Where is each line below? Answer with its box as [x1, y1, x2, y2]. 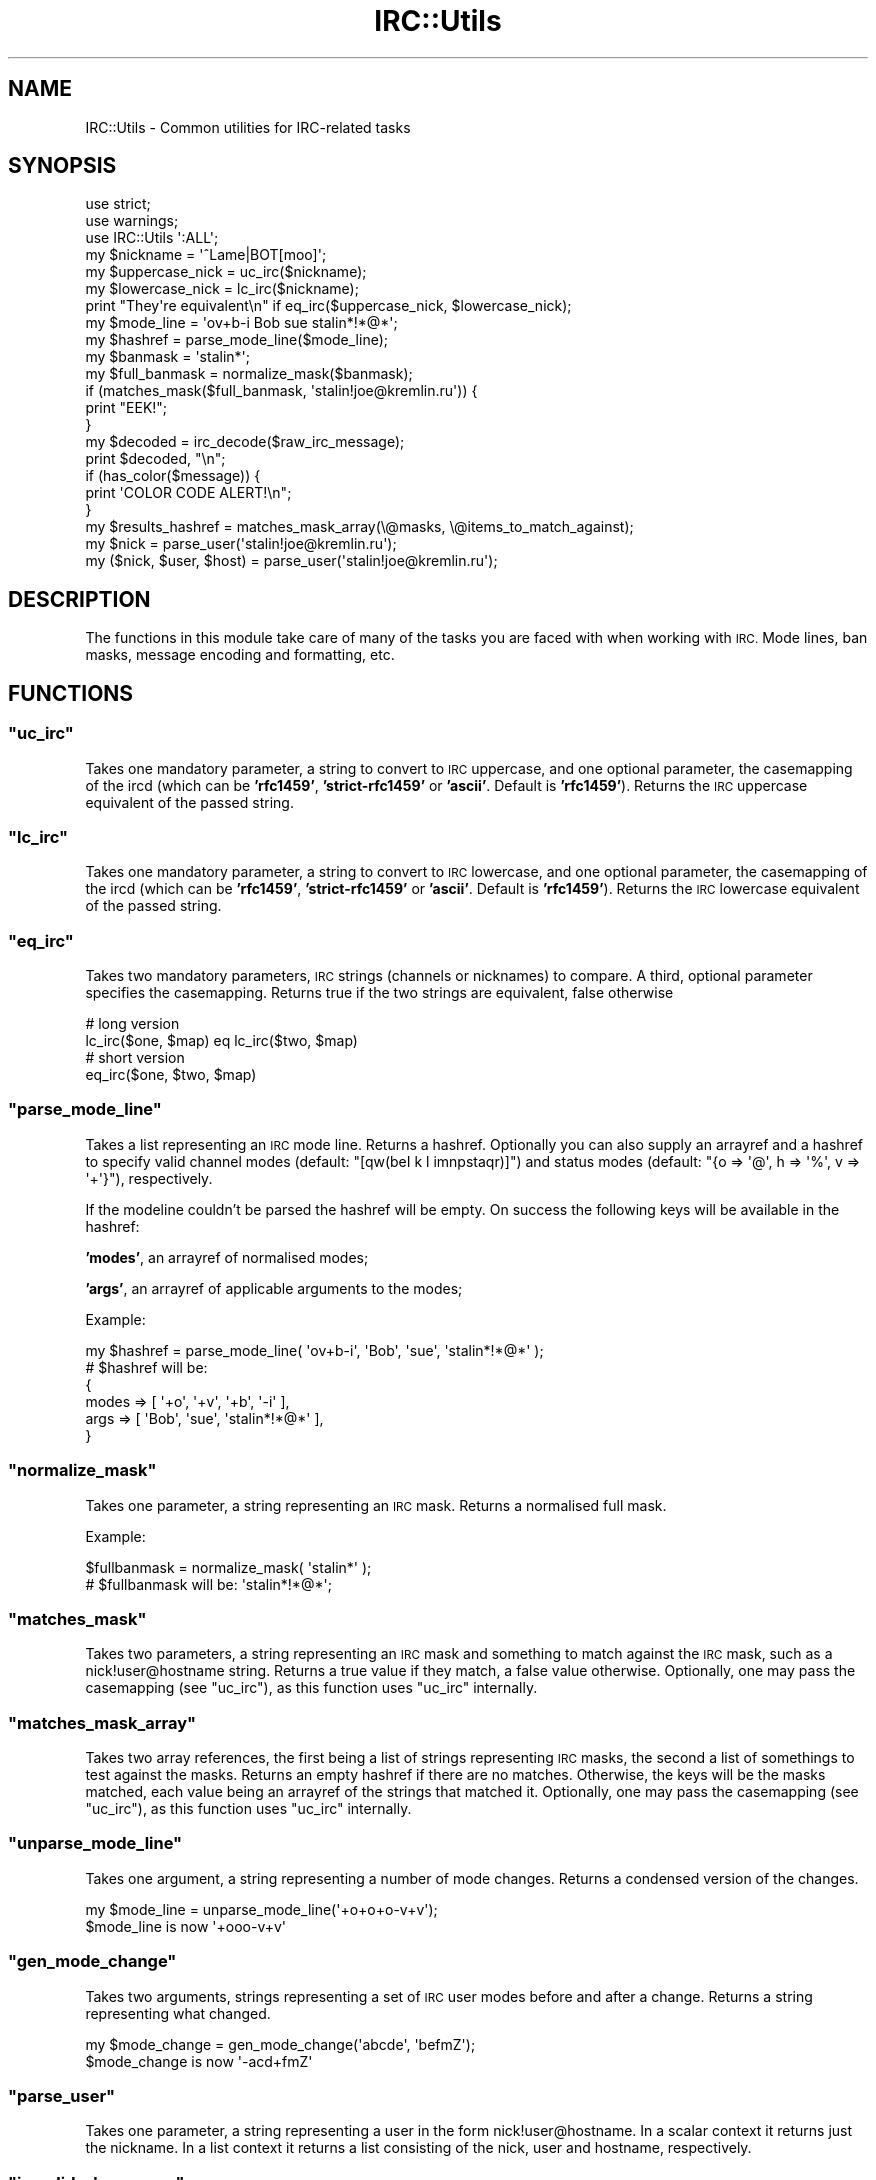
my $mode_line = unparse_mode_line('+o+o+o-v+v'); [85, 1900, 438, 1918]
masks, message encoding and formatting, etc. [85, 646, 395, 664]
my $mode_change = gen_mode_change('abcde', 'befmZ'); [85, 2035, 476, 2053]
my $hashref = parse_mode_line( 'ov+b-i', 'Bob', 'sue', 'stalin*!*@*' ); [85, 1341, 544, 1359]
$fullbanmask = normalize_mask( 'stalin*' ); [85, 1558, 372, 1576]
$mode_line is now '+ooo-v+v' [85, 1917, 287, 1935]
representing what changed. [85, 2004, 271, 2022]
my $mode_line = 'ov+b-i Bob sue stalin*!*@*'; [85, 314, 398, 332]
